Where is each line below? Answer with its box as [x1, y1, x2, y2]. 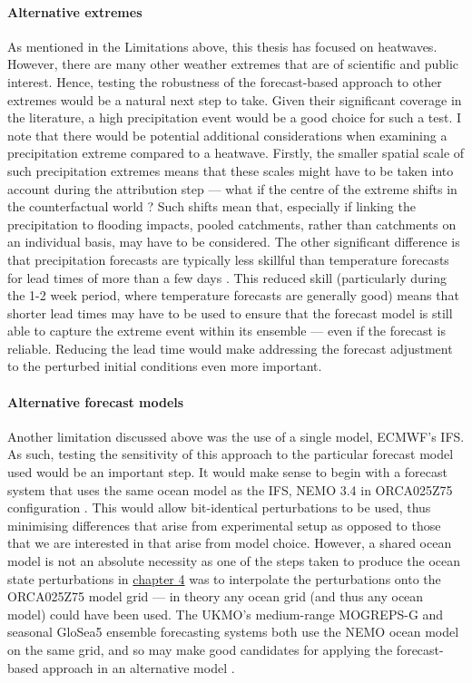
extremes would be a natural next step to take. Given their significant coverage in [7, 90, 462, 109]
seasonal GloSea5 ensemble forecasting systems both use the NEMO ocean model [7, 622, 459, 641]
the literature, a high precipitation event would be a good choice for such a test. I [7, 108, 462, 127]
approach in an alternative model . [42, 658, 235, 677]
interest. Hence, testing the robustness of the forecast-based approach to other [7, 72, 442, 91]
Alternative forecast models [7, 392, 184, 411]
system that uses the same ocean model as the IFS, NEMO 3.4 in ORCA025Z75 [7, 480, 453, 499]
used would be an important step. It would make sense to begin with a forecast [7, 463, 447, 482]
